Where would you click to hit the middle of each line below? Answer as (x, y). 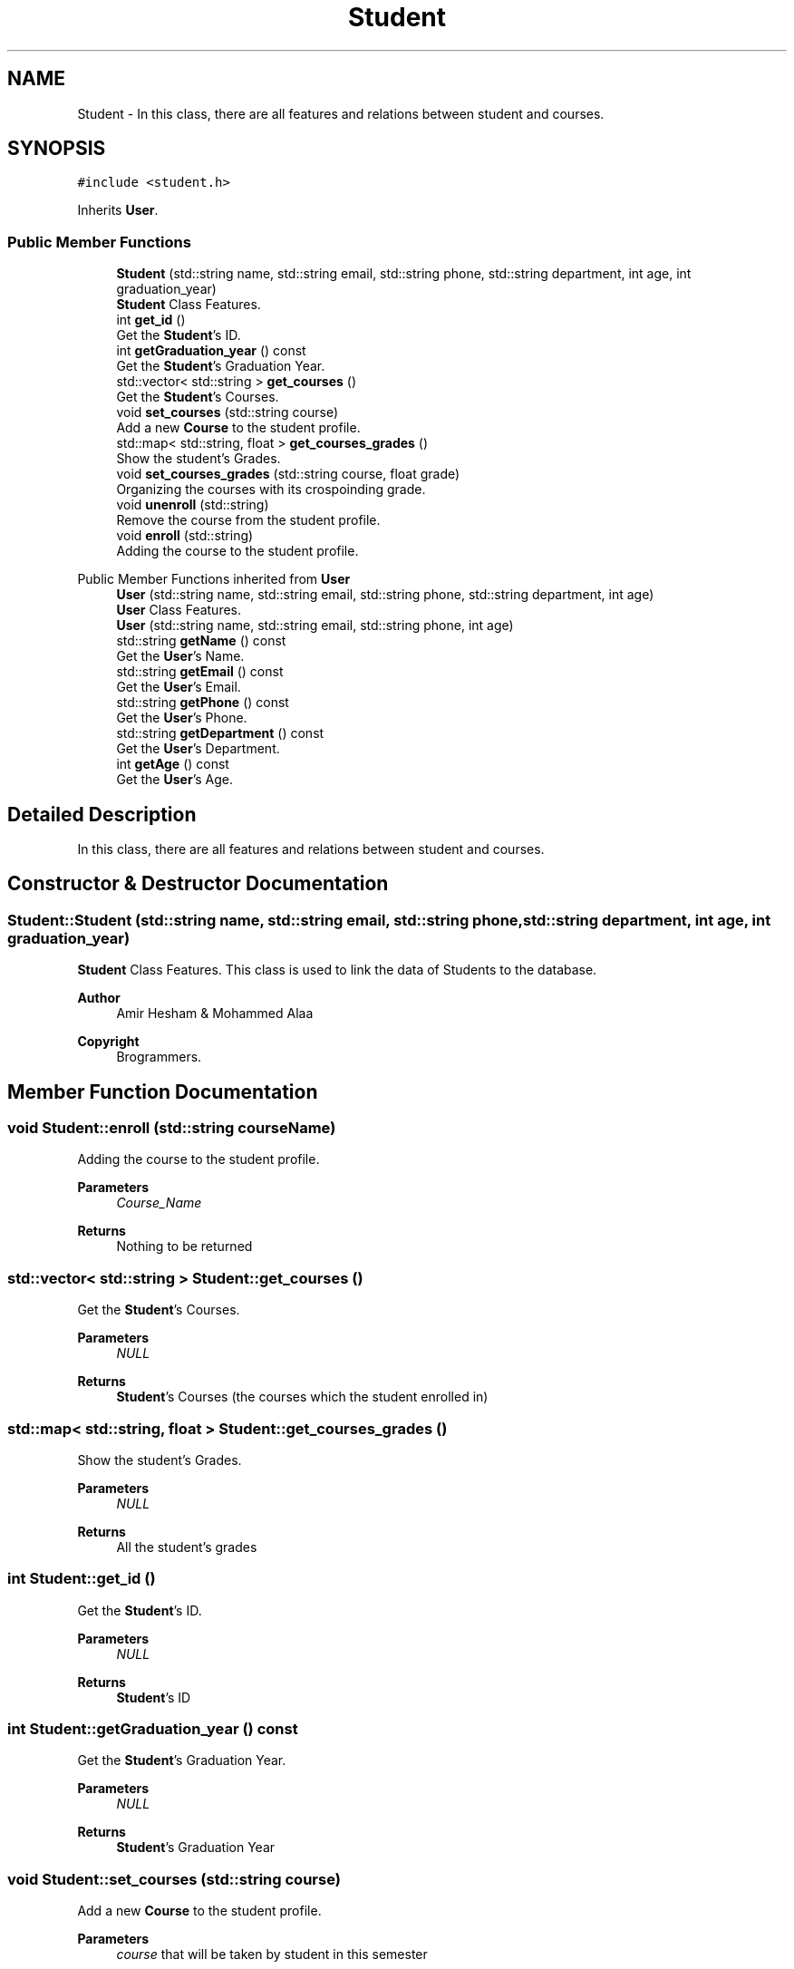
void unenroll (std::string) (193, 505)
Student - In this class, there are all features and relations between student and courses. (341, 113)
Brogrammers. (159, 1057)
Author (99, 998)
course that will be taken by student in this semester (272, 1954)
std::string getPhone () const (203, 703)
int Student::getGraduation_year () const (153, 1729)
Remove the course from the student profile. (248, 520)
